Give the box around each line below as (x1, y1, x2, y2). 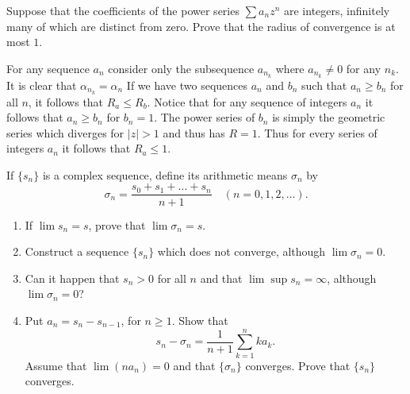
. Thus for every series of (257, 124, 377, 141)
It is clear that (6, 76, 77, 93)
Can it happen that (25, 269, 120, 286)
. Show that (171, 311, 228, 328)
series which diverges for (6, 124, 125, 141)
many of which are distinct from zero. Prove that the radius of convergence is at (6, 17, 396, 34)
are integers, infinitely (284, 2, 390, 18)
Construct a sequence (25, 243, 129, 260)
